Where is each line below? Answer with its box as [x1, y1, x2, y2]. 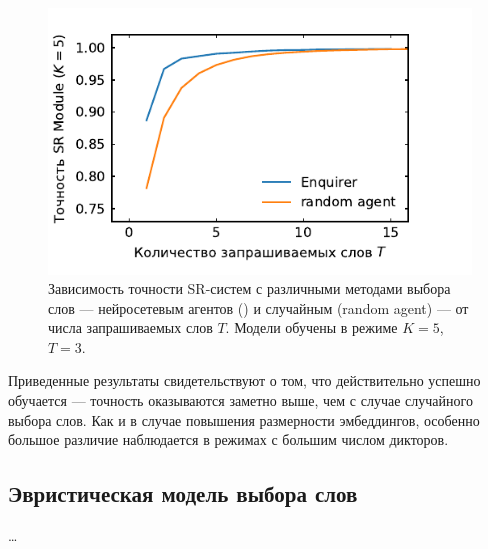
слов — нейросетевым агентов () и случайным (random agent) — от [48, 297, 469, 318]
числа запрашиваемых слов [48, 317, 213, 338]
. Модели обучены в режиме [225, 317, 398, 338]
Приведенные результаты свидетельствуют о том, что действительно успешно [8, 370, 481, 391]
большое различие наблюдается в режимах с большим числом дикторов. [8, 429, 449, 450]
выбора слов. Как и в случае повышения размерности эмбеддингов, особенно [8, 409, 480, 430]
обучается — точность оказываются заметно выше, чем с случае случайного [8, 390, 473, 411]
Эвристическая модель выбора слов [8, 478, 358, 509]
